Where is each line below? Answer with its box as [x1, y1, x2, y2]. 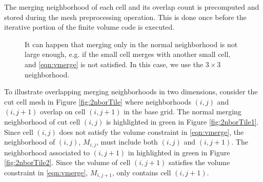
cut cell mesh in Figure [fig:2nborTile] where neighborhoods [4, 96, 191, 107]
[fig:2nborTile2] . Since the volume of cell [4, 157, 131, 168]
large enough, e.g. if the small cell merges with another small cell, [25, 49, 231, 59]
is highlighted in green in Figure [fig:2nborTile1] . [106, 116, 259, 127]
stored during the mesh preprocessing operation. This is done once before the [4, 11, 247, 22]
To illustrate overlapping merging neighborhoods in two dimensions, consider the [4, 86, 258, 97]
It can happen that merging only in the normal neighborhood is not [25, 38, 238, 49]
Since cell [4, 126, 33, 137]
